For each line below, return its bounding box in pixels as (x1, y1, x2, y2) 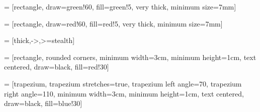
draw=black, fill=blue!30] (4, 98, 82, 108)
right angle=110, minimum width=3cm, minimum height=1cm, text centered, (4, 88, 244, 98)
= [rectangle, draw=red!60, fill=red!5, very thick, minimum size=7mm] (4, 18, 223, 28)
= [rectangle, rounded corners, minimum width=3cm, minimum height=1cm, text (4, 51, 256, 62)
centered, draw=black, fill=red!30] (4, 61, 109, 72)
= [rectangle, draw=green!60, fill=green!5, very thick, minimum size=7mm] (4, 1, 236, 11)
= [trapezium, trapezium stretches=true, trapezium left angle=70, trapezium (4, 78, 242, 88)
